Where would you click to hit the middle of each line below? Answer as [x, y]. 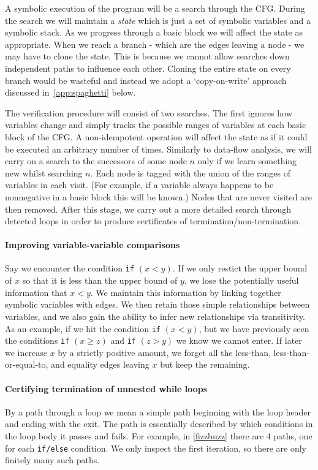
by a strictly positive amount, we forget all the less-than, [164, 352]
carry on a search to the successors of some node [96, 161]
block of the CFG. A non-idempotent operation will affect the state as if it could [156, 136]
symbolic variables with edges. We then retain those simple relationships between [157, 304]
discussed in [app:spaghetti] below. [70, 92]
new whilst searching [44, 172]
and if [123, 340]
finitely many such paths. [52, 460]
